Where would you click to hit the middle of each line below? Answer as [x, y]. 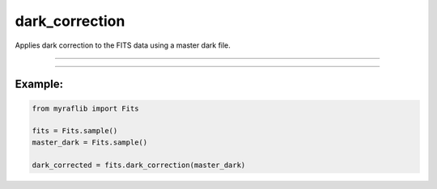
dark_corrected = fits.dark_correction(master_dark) [139, 165]
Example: [39, 84]
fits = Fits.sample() [75, 131]
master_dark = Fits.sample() [90, 142]
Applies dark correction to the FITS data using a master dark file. [123, 45]
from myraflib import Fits [85, 108]
